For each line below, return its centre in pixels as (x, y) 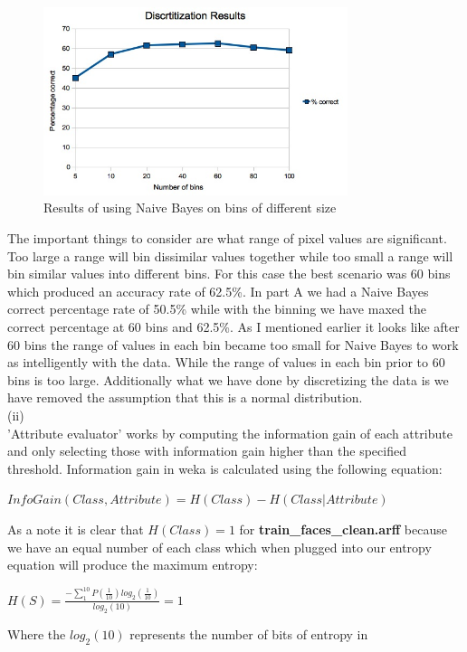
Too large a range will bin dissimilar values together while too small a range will (230, 255)
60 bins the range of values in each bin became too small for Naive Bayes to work (233, 344)
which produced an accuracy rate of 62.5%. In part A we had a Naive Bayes (218, 291)
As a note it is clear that (76, 529)
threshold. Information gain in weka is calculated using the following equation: (225, 468)
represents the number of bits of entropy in (249, 633)
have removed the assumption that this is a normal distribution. (185, 397)
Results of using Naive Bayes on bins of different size (190, 208)
